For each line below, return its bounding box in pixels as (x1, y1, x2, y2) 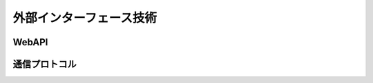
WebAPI (12, 36, 48, 48)
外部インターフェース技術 (12, 10, 157, 25)
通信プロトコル (12, 58, 77, 70)
